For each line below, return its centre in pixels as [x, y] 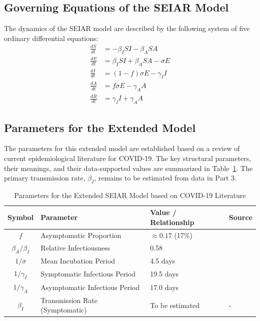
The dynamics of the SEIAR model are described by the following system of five [127, 28]
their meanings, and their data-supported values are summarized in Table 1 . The [128, 168]
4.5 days [163, 260]
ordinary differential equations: [51, 38]
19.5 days [164, 273]
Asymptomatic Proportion [81, 235]
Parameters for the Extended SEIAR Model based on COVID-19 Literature [130, 195]
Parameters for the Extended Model [100, 127]
